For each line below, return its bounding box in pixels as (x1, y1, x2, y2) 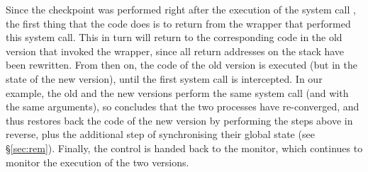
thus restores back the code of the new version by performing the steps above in (6, 113, 353, 127)
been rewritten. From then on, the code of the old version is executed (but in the (6, 57, 357, 72)
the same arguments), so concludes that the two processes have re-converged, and (6, 99, 359, 114)
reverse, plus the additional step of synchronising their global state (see (6, 127, 315, 142)
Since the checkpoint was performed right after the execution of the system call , (6, 2, 356, 16)
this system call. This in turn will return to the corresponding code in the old (6, 30, 342, 45)
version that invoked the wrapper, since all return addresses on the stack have (6, 43, 345, 58)
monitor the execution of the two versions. (6, 154, 189, 169)
